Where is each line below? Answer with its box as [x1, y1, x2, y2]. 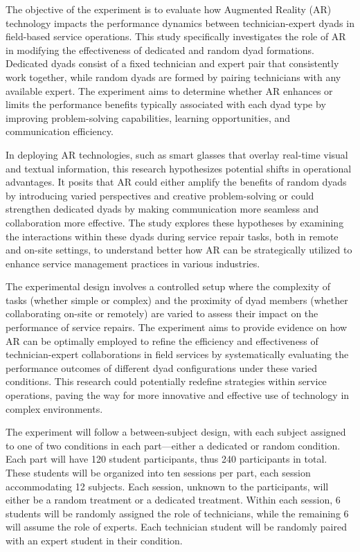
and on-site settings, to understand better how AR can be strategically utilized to [6, 242, 352, 257]
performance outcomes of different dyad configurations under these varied [6, 360, 318, 375]
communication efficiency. [6, 124, 114, 139]
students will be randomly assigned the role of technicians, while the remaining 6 [6, 506, 349, 520]
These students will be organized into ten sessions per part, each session [6, 465, 311, 479]
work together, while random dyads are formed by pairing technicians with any [6, 69, 341, 84]
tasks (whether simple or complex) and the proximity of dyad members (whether [6, 292, 348, 307]
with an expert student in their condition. [6, 533, 183, 547]
